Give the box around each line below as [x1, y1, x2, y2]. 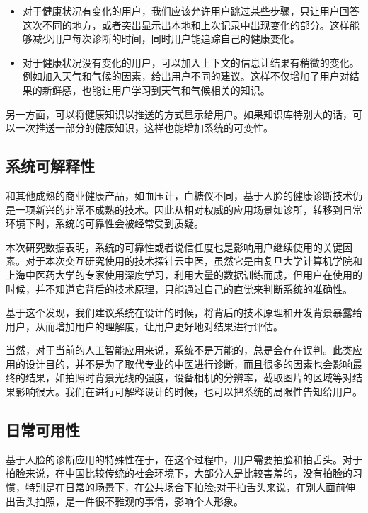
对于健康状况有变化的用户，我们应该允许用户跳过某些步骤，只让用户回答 [22, 4, 360, 18]
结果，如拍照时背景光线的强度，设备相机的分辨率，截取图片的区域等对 [25, 370, 352, 385]
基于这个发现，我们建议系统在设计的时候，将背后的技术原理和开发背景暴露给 [6, 305, 362, 320]
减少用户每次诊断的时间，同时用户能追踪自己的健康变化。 [32, 31, 300, 46]
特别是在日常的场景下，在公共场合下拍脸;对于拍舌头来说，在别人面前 [25, 480, 345, 495]
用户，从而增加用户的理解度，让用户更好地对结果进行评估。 [6, 318, 283, 333]
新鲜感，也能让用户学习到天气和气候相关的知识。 [42, 82, 270, 97]
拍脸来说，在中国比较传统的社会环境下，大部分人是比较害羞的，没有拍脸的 [6, 466, 352, 480]
